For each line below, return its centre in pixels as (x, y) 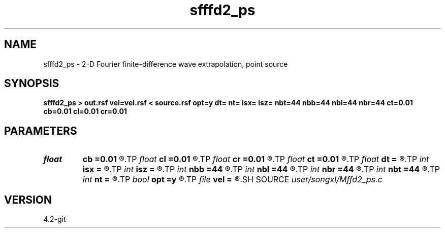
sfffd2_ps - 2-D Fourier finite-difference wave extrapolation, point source (166, 64)
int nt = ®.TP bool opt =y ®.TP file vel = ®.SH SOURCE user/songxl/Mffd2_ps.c (232, 180)
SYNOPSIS (32, 84)
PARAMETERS (41, 131)
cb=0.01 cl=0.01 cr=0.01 (85, 111)
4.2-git (55, 219)
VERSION (28, 200)
